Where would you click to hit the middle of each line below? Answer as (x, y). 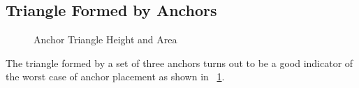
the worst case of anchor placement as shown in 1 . (115, 76)
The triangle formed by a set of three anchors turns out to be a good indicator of (179, 63)
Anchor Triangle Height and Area (105, 39)
